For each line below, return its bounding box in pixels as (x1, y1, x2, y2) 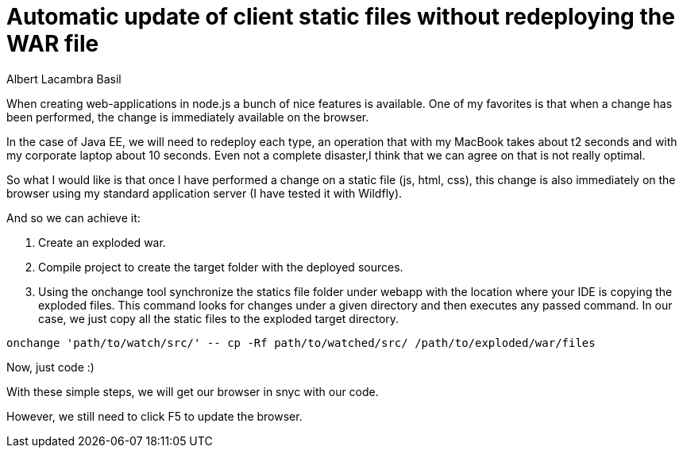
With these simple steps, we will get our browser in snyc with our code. (6, 384, 379, 398)
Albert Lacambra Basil (6, 71, 122, 86)
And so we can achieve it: (6, 210, 141, 225)
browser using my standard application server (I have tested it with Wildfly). (6, 186, 403, 200)
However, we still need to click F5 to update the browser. (6, 409, 303, 423)
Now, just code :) (6, 360, 95, 374)
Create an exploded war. (38, 235, 166, 249)
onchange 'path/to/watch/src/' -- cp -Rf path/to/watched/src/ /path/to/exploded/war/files (6, 336, 596, 349)
